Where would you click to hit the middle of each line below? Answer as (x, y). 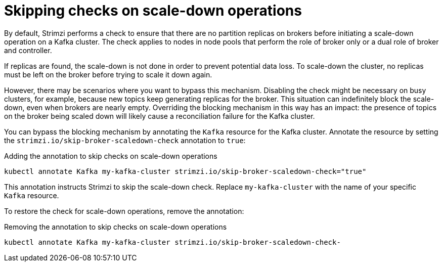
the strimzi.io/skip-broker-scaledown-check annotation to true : (125, 140)
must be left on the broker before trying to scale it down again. (108, 74)
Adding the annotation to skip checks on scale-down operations (111, 156)
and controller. (28, 50)
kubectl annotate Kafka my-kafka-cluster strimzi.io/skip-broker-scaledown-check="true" (185, 171)
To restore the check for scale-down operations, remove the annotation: (124, 211)
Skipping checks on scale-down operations (153, 11)
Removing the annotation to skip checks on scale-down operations (116, 227)
